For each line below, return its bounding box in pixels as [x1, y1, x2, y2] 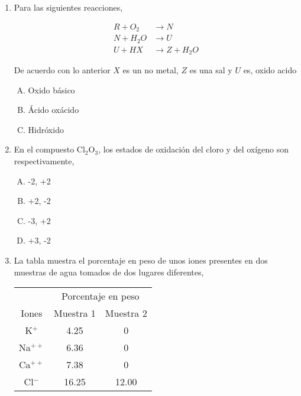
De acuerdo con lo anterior [14, 64, 111, 76]
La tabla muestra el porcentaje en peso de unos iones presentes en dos [14, 254, 268, 266]
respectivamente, [14, 155, 75, 167]
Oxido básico [28, 83, 75, 96]
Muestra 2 [105, 306, 147, 320]
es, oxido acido [243, 64, 297, 76]
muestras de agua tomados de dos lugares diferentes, [14, 265, 204, 278]
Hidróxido [28, 123, 64, 135]
